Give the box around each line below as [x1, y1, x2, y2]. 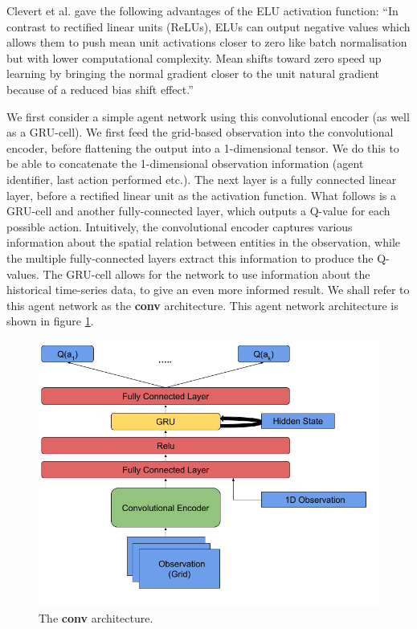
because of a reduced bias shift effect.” [6, 80, 194, 97]
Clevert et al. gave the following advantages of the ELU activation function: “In [6, 2, 399, 18]
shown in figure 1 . [6, 312, 94, 329]
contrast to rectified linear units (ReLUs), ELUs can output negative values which [6, 18, 411, 35]
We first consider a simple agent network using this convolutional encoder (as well [6, 108, 410, 125]
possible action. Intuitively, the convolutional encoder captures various [6, 218, 353, 235]
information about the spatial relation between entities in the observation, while [6, 234, 400, 251]
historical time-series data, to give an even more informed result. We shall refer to [6, 281, 410, 298]
